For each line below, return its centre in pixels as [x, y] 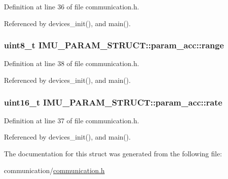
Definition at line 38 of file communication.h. [72, 63]
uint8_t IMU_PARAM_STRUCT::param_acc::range [114, 45]
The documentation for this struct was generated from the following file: [113, 153]
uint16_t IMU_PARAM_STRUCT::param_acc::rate [113, 102]
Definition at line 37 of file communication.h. [72, 120]
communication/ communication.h [54, 170]
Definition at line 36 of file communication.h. [72, 6]
